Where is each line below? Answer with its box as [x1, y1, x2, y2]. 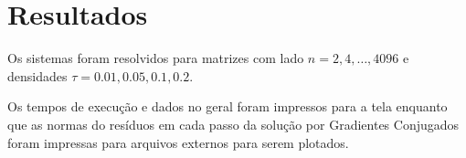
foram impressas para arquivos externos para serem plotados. [7, 132, 349, 152]
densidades [7, 66, 68, 85]
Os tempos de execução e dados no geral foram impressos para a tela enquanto [7, 97, 448, 116]
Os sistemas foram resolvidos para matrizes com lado [7, 48, 304, 68]
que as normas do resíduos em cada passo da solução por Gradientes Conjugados [7, 114, 460, 133]
